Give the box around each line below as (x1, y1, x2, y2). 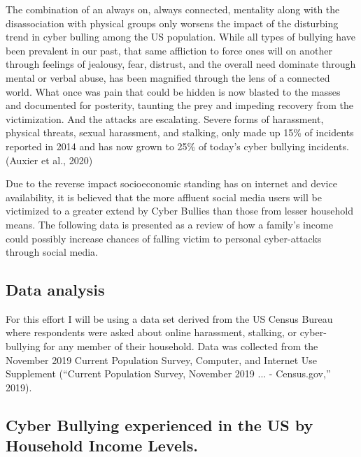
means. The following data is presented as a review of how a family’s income (6, 217, 333, 231)
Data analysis (6, 279, 105, 300)
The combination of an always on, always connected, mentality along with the (6, 2, 340, 16)
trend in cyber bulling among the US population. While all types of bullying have (6, 29, 355, 44)
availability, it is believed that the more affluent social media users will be (6, 189, 322, 204)
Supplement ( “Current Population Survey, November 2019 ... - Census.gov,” (6, 366, 331, 381)
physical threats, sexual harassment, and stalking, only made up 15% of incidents (6, 125, 354, 140)
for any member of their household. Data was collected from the (43, 339, 318, 354)
